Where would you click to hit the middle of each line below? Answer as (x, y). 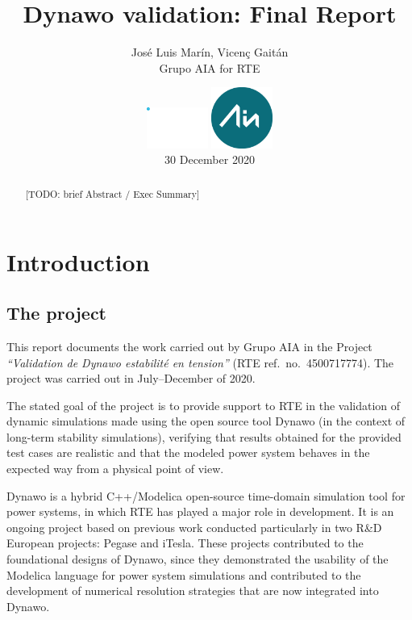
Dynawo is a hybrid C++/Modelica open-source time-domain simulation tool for (206, 495)
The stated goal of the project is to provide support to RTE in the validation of (204, 405)
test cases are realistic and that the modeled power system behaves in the (188, 452)
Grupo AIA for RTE (210, 67)
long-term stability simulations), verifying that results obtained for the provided (204, 436)
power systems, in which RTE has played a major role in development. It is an (200, 511)
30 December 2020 (210, 159)
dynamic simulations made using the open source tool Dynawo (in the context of (206, 421)
